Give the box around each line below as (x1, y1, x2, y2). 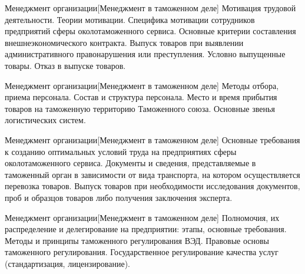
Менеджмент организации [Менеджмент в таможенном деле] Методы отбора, (5, 79, 279, 91)
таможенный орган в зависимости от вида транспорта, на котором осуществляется (5, 168, 300, 180)
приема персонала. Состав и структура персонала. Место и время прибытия (5, 91, 277, 103)
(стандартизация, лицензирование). (5, 257, 131, 269)
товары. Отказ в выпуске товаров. (5, 59, 126, 71)
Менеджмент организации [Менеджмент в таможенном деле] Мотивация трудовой (5, 2, 296, 14)
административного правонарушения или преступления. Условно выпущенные (5, 48, 286, 60)
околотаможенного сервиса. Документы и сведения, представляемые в (5, 157, 256, 169)
